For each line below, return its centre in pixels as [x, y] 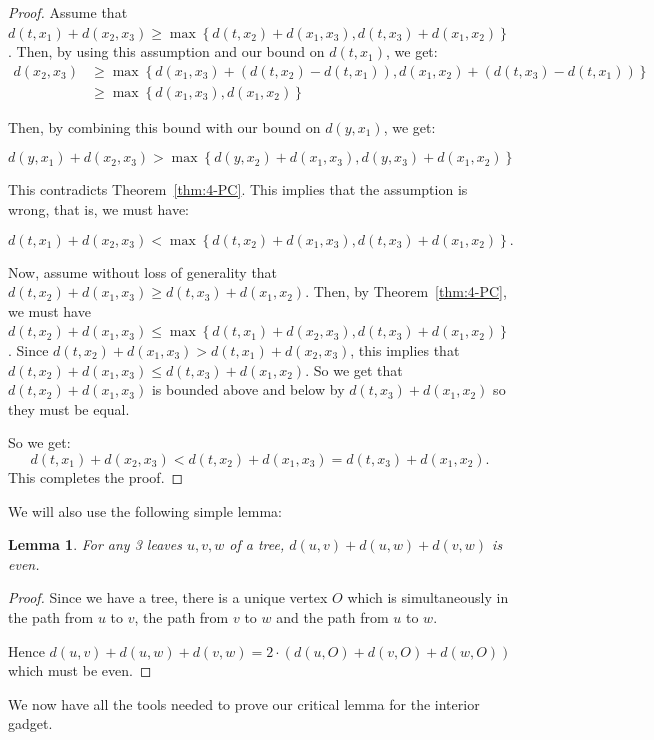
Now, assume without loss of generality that [143, 271]
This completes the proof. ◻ [96, 476]
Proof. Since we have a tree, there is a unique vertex [168, 597]
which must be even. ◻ [80, 670]
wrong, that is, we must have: [99, 209]
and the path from [332, 616]
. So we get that [354, 369]
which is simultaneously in [428, 597]
